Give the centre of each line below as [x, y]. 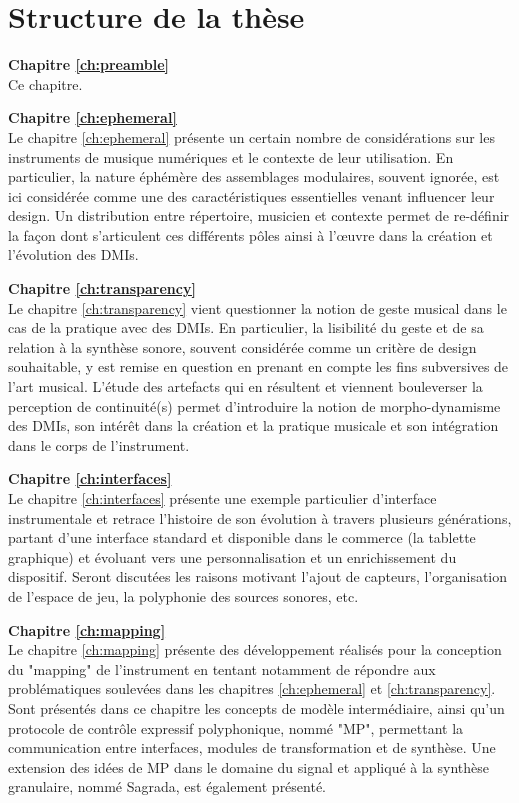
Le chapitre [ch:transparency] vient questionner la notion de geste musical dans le [257, 307]
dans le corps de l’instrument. [99, 444]
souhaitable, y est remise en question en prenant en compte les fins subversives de [258, 366]
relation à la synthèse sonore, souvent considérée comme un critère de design [242, 346]
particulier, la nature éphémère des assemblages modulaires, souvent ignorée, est [254, 176]
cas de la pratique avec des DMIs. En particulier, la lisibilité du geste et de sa [246, 327]
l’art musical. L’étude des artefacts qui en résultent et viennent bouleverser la [245, 386]
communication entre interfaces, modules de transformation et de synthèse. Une [252, 747]
